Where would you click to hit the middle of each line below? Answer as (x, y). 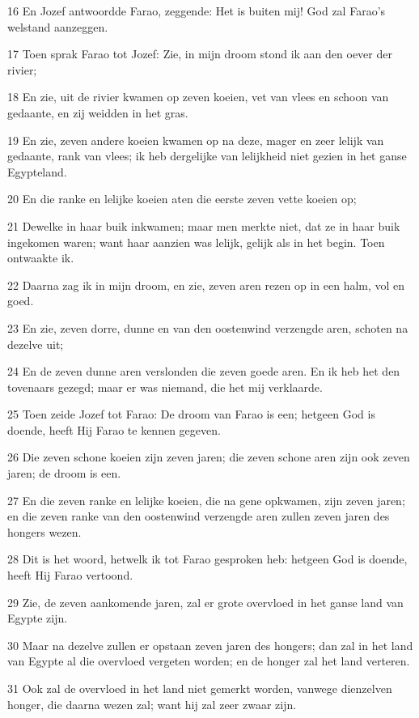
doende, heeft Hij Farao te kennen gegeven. (114, 429)
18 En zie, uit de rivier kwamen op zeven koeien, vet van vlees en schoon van (198, 97)
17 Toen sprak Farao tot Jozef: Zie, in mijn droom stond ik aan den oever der (200, 54)
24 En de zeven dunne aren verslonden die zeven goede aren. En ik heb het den (204, 371)
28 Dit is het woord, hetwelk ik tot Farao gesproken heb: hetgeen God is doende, (207, 559)
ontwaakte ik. (41, 258)
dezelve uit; (36, 344)
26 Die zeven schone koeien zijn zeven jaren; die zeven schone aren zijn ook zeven (209, 457)
